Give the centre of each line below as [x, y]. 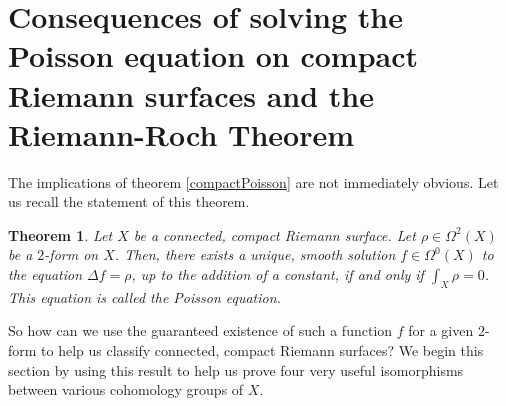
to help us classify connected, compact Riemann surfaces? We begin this [262, 350]
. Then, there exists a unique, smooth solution [255, 254]
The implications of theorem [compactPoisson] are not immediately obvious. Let [253, 181]
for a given [441, 330]
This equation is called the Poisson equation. [144, 296]
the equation [45, 274]
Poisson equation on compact [213, 55]
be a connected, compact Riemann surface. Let [274, 234]
